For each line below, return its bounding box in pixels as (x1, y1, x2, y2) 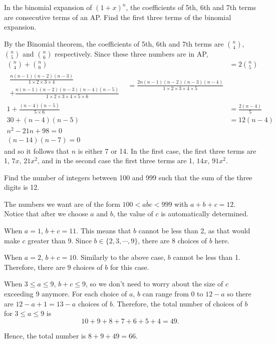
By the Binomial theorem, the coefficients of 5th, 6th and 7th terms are (4, 38, 224, 49)
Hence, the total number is (4, 330, 86, 340)
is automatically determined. (161, 208, 248, 219)
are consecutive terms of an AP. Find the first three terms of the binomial (4, 12, 231, 22)
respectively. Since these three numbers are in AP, (55, 48, 208, 59)
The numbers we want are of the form (4, 198, 120, 209)
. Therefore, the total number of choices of (112, 298, 242, 308)
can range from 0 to (142, 288, 203, 299)
